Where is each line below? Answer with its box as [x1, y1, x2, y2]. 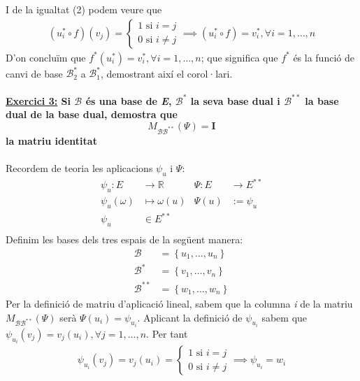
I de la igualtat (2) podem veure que [6, 2, 162, 16]
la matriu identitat [6, 133, 97, 148]
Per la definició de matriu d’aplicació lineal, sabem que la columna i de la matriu [6, 296, 353, 310]
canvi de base [6, 66, 63, 80]
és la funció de [293, 50, 354, 64]
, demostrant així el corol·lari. [100, 66, 233, 80]
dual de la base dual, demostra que [6, 107, 178, 122]
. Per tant [146, 326, 188, 340]
